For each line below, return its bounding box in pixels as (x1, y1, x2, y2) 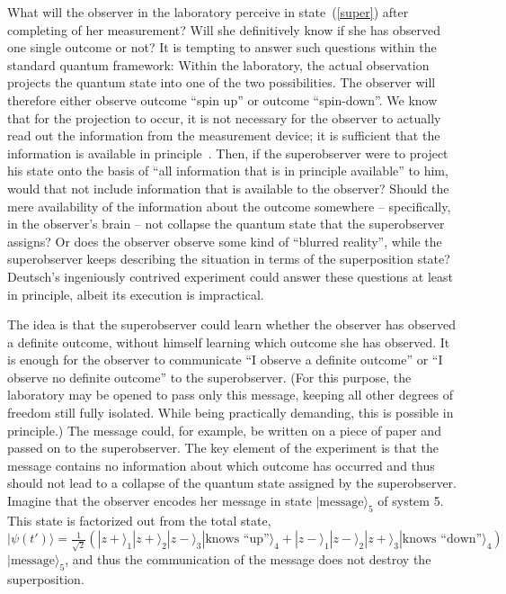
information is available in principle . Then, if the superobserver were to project (7, 143, 448, 162)
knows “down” (402, 533, 483, 546)
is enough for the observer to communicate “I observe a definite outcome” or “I (7, 350, 443, 369)
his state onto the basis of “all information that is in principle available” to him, (7, 161, 448, 180)
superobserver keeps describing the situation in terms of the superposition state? (7, 249, 450, 268)
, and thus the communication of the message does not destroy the (65, 550, 431, 569)
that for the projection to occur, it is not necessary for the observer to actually (7, 108, 441, 127)
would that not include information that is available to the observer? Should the (7, 178, 449, 197)
